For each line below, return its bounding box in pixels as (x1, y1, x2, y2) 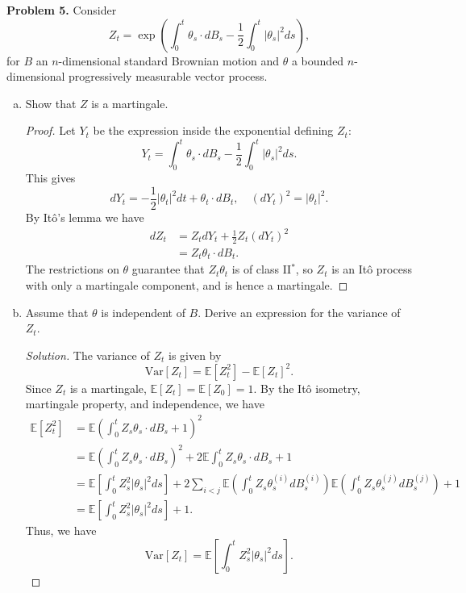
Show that (25, 94, 77, 111)
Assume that (25, 303, 89, 320)
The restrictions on (25, 261, 119, 278)
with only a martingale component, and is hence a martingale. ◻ (25, 276, 348, 293)
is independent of (101, 303, 185, 320)
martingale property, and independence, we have (25, 395, 264, 412)
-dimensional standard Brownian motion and (58, 52, 280, 69)
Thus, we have (25, 522, 97, 539)
